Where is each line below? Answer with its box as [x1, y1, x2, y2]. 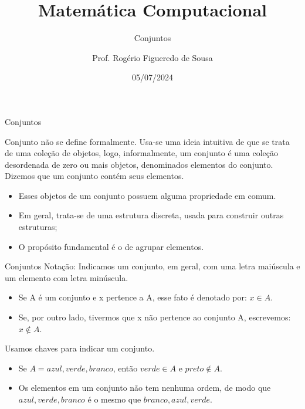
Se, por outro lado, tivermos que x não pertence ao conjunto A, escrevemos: [18, 311, 291, 323]
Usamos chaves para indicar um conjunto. [5, 342, 155, 354]
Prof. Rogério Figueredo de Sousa [92, 51, 213, 63]
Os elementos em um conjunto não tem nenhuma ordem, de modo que [18, 381, 271, 394]
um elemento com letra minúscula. [5, 271, 128, 283]
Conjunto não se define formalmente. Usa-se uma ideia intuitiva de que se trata [5, 135, 290, 147]
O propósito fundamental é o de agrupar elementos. [18, 240, 204, 252]
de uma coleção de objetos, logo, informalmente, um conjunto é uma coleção [5, 147, 278, 159]
